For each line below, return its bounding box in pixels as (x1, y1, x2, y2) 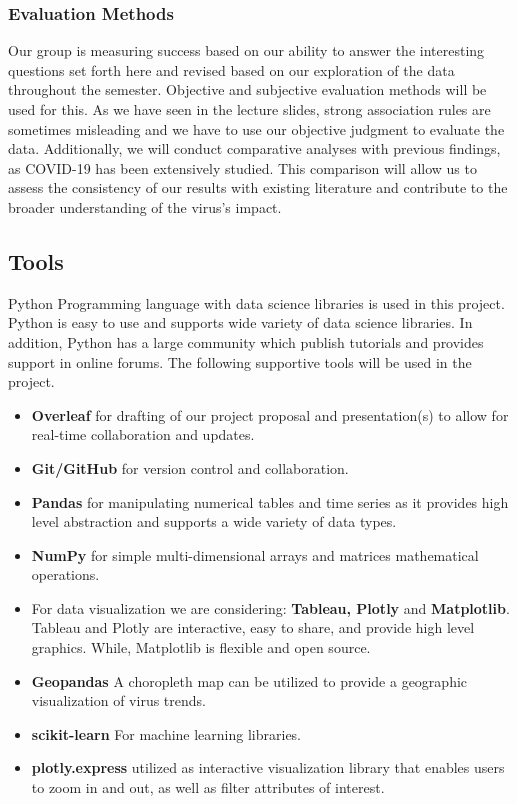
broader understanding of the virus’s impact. (8, 196, 282, 217)
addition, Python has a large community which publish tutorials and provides (8, 331, 484, 352)
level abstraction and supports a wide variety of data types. (31, 511, 397, 532)
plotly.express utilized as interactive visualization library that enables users (31, 757, 505, 778)
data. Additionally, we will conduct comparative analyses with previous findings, (8, 138, 501, 159)
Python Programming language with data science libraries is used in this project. (8, 292, 505, 313)
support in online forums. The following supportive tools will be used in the (8, 351, 472, 372)
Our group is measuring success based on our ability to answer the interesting (8, 40, 485, 61)
